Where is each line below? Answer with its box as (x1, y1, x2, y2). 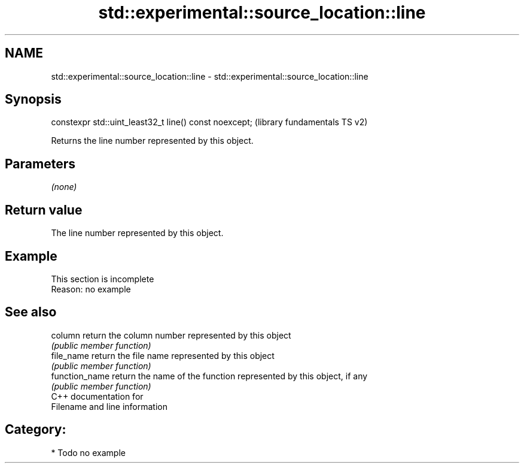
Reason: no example (51, 283, 131, 294)
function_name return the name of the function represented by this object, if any (51, 370, 368, 381)
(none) (51, 182, 77, 192)
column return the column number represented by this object (51, 330, 291, 340)
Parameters (5, 156, 75, 171)
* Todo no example (51, 447, 126, 458)
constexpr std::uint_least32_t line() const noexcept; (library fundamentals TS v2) (51, 117, 368, 128)
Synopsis (5, 92, 62, 107)
